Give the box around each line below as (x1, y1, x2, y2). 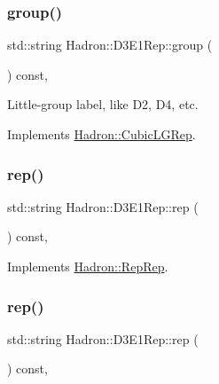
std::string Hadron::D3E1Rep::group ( (7, 35, 213, 54)
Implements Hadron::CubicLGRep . (7, 125, 196, 143)
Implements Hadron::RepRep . (7, 257, 168, 275)
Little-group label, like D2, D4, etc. (7, 95, 199, 114)
